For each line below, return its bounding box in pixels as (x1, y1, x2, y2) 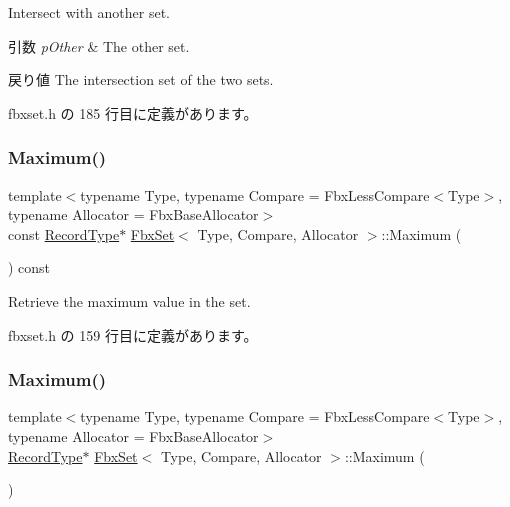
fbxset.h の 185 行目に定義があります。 (8, 102, 258, 123)
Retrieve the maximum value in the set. (8, 290, 251, 311)
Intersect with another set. (8, 2, 170, 22)
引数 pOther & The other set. (8, 35, 190, 56)
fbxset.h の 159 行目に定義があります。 (8, 324, 258, 345)
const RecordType (8, 223, 120, 244)
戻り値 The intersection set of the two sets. (8, 69, 274, 90)
